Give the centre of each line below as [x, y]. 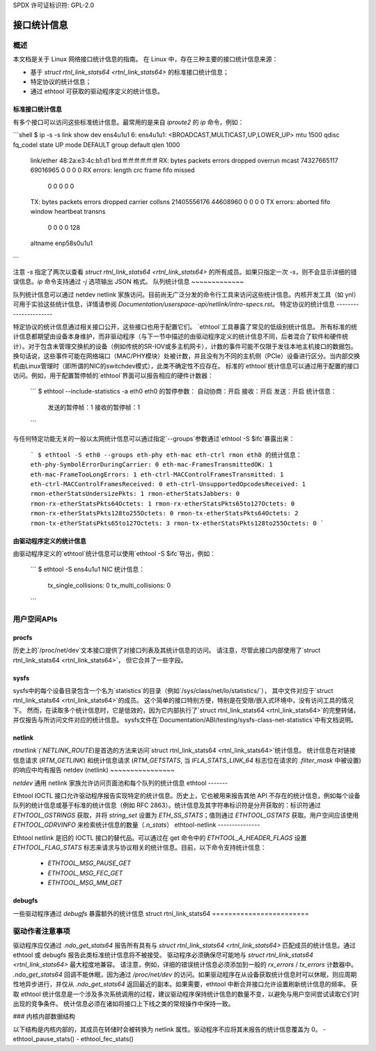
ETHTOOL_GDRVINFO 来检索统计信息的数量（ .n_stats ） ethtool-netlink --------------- [136, 825]
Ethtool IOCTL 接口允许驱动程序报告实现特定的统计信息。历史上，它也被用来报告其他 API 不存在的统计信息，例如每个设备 [187, 796]
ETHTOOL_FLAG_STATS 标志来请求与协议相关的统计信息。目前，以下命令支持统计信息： [140, 847]
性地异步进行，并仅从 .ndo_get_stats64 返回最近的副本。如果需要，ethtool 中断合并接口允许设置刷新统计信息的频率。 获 [185, 984]
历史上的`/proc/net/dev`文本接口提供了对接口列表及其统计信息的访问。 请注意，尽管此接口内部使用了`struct [167, 651]
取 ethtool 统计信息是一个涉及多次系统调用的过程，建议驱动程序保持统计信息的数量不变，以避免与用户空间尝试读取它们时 [186, 994]
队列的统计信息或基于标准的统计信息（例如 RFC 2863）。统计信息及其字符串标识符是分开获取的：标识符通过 [167, 805]
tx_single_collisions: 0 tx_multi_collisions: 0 [109, 585]
